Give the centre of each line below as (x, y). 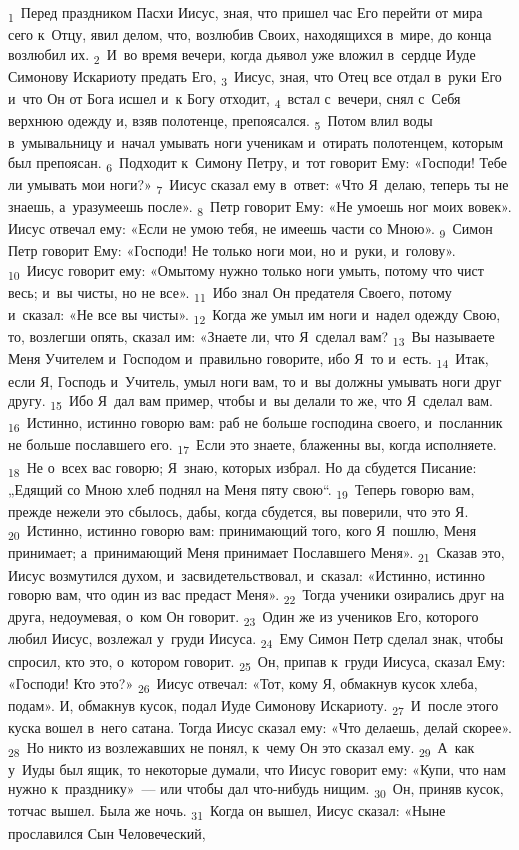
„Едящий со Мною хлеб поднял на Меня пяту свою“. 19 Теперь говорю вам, (241, 490)
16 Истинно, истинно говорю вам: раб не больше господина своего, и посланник (255, 424)
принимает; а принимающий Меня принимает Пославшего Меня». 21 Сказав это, (256, 554)
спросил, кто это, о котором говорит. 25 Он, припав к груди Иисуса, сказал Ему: (257, 662)
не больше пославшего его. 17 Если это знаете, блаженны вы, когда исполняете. (252, 446)
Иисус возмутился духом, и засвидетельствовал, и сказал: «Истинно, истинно (247, 574)
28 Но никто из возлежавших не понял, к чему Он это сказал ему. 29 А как (241, 748)
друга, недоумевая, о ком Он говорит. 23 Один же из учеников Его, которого (243, 618)
